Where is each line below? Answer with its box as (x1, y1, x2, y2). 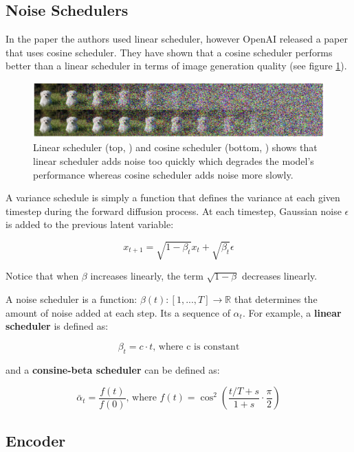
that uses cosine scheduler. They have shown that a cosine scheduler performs (5, 45, 333, 59)
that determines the (234, 292, 318, 306)
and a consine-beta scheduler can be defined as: (5, 362, 220, 376)
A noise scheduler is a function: (5, 292, 137, 306)
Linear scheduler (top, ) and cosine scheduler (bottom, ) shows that (33, 140, 318, 155)
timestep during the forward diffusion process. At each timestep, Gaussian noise (5, 203, 342, 218)
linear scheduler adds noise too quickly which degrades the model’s (33, 153, 314, 168)
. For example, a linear (242, 305, 342, 319)
